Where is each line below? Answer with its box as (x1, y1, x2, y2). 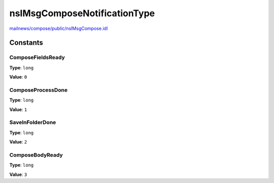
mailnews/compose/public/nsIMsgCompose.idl (9, 25, 108, 31)
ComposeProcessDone (9, 86, 68, 93)
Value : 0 (9, 74, 27, 80)
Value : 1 (9, 106, 27, 113)
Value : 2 (9, 139, 27, 145)
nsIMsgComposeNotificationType (9, 8, 155, 19)
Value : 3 (9, 171, 27, 177)
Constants (9, 39, 43, 47)
